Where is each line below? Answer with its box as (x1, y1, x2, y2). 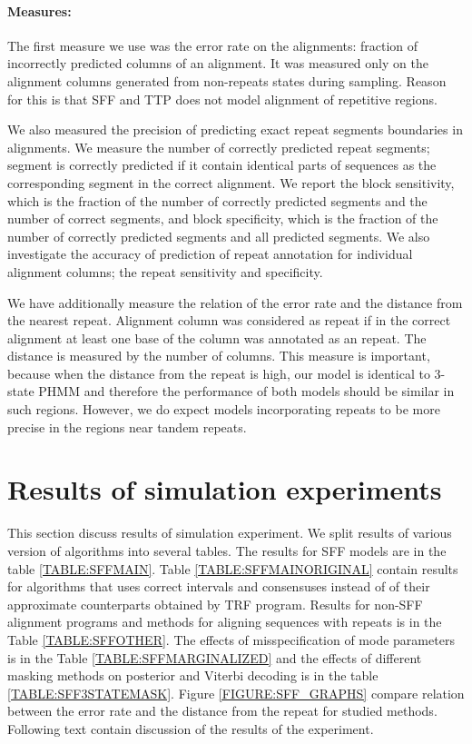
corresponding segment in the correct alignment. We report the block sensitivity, (7, 173, 455, 192)
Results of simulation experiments (7, 471, 442, 508)
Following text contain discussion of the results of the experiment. (7, 719, 374, 738)
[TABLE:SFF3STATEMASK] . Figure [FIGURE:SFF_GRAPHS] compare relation (7, 683, 465, 702)
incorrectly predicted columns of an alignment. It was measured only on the (7, 54, 428, 73)
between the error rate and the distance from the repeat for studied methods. (7, 701, 438, 720)
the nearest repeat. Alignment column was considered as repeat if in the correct (7, 311, 451, 330)
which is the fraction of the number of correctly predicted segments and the (7, 191, 428, 210)
